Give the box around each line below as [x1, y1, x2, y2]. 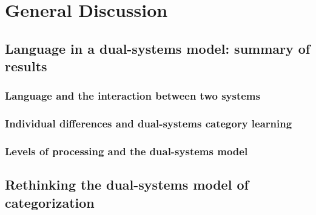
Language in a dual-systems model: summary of [5, 39, 311, 57]
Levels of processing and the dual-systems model [5, 144, 248, 159]
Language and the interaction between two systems [5, 88, 260, 103]
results [5, 57, 47, 75]
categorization [5, 193, 95, 211]
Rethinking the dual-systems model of [5, 175, 249, 194]
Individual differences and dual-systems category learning [5, 116, 292, 131]
